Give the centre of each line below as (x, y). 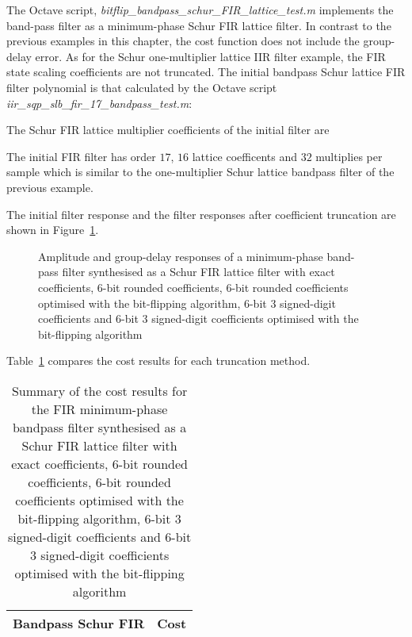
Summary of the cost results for (99, 390)
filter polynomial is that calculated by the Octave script (142, 87)
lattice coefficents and (244, 156)
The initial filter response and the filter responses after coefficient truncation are (201, 214)
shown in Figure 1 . (53, 230)
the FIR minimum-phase (99, 409)
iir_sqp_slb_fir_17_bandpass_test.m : (99, 103)
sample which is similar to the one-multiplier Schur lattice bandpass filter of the (200, 172)
